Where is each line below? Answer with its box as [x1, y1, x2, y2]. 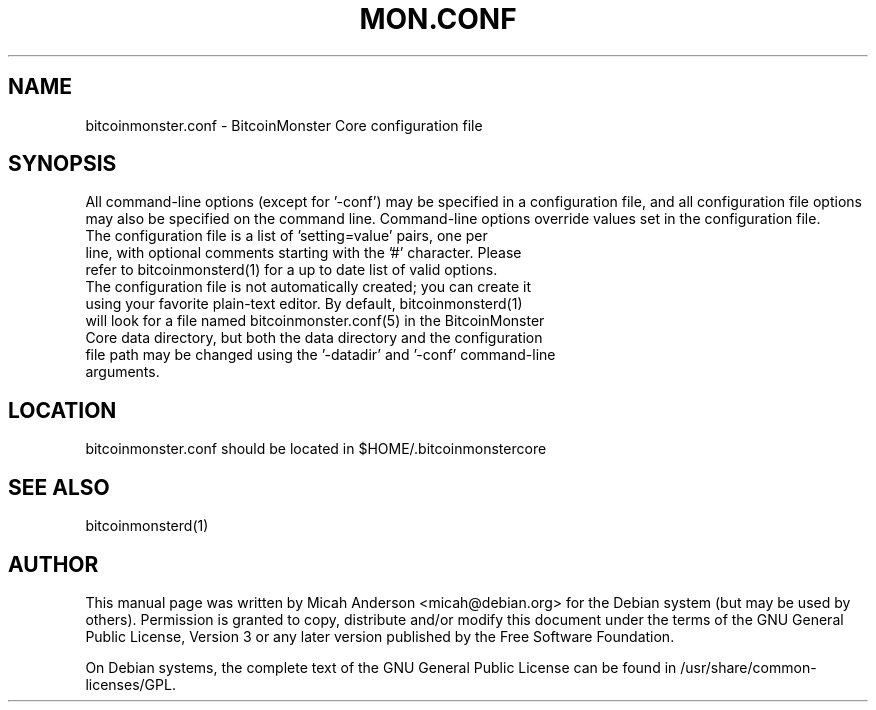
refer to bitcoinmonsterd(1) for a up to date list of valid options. [85, 261, 498, 279]
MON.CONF [359, 2, 517, 36]
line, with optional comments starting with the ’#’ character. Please [85, 244, 522, 262]
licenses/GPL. [85, 675, 176, 693]
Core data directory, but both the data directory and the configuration [85, 329, 543, 347]
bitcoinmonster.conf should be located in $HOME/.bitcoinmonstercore [85, 440, 547, 458]
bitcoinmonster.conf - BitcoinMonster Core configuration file [85, 116, 483, 134]
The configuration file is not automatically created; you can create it [85, 278, 531, 296]
